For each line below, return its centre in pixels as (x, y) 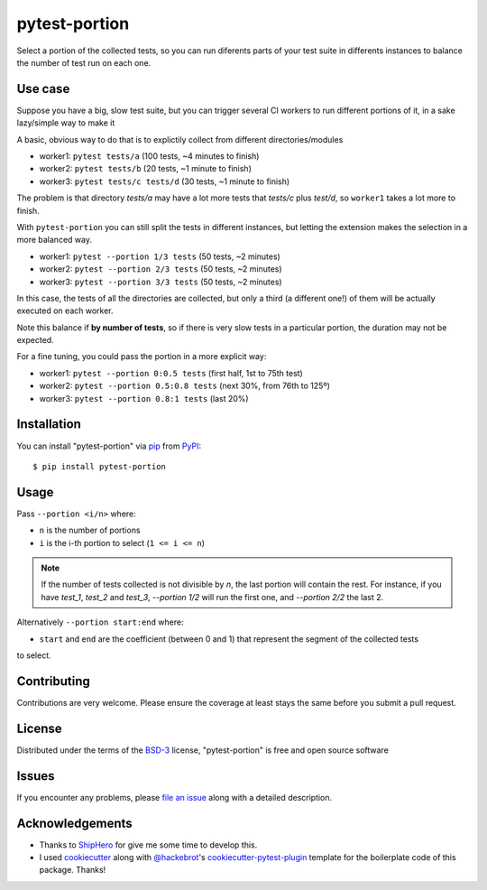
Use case (43, 89)
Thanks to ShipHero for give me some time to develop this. (148, 845)
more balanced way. (54, 240)
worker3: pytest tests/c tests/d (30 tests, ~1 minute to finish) (165, 181)
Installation (49, 424)
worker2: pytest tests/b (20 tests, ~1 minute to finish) (145, 169)
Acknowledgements (74, 823)
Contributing (53, 681)
